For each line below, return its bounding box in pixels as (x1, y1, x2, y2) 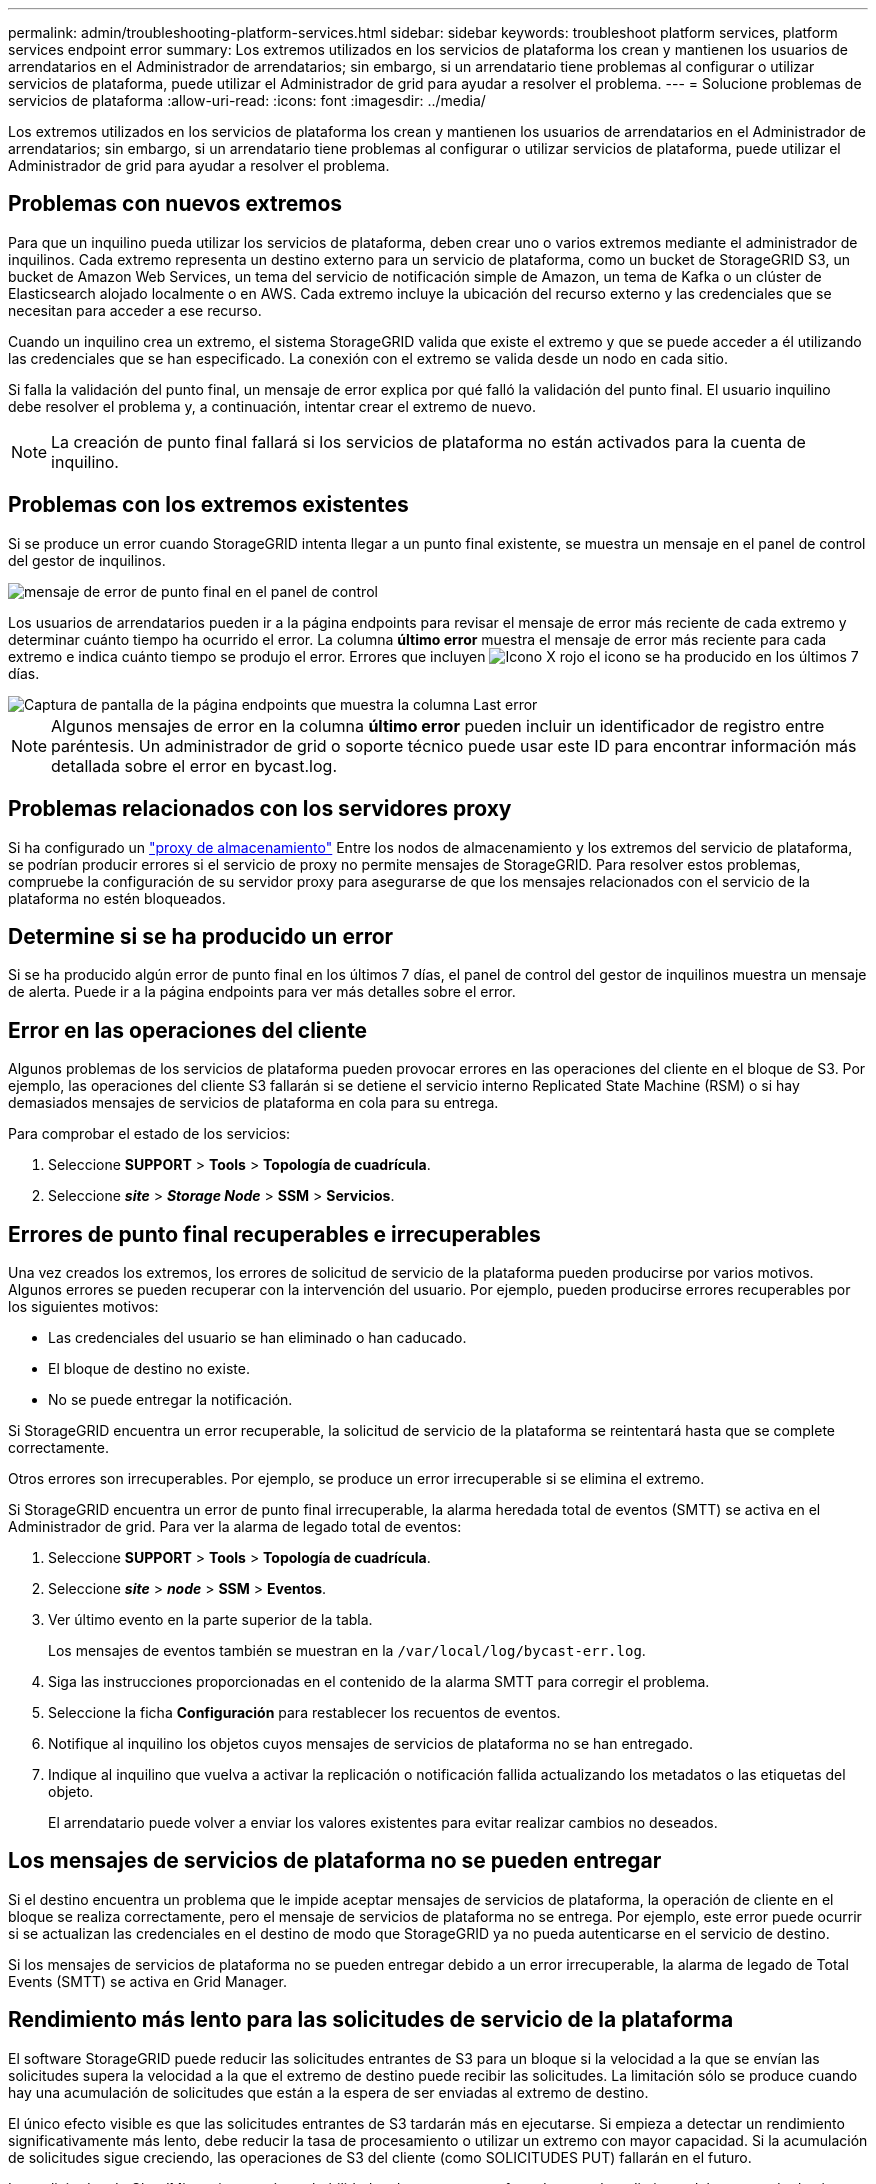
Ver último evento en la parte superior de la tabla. (48, 1611, 373, 1629)
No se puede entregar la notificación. (48, 1391, 293, 1409)
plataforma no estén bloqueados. (8, 889, 226, 907)
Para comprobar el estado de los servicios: (8, 1125, 291, 1143)
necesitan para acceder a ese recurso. (8, 301, 262, 319)
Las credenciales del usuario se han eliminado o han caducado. (48, 1329, 467, 1347)
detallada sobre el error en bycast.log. (51, 755, 338, 776)
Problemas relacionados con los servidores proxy (8, 796, 512, 822)
